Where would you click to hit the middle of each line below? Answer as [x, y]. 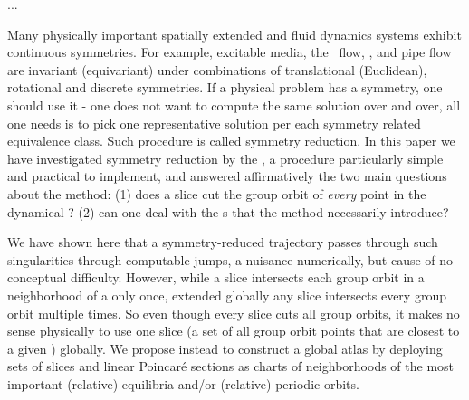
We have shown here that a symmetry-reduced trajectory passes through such [223, 242]
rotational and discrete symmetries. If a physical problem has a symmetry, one [225, 87]
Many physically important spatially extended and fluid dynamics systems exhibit [234, 34]
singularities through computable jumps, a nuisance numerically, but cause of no [230, 259]
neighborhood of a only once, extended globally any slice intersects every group [227, 295]
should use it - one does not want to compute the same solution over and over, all [234, 105]
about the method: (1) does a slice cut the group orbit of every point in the [217, 193]
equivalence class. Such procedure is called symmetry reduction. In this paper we [231, 141]
